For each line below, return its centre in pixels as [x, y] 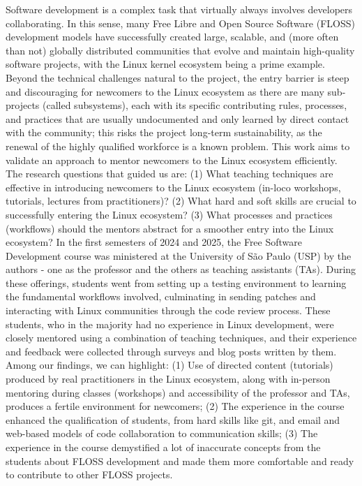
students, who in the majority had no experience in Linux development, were [170, 324]
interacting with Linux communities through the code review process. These [168, 310]
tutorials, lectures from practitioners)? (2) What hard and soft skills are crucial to [181, 201]
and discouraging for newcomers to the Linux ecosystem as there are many [165, 91]
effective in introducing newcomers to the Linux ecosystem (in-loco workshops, [173, 187]
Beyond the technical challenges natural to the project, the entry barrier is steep [178, 77]
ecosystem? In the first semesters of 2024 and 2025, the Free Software [154, 242]
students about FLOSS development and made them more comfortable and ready [180, 461]
